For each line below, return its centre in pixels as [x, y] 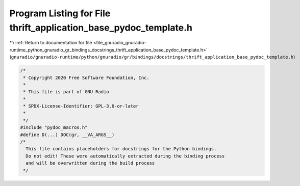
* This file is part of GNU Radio [66, 92]
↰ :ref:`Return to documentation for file [51, 43]
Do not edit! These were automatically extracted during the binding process [125, 156]
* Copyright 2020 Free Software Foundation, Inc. [86, 77]
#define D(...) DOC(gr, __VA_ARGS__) [67, 135]
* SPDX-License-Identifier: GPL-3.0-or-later [81, 106]
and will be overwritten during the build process [90, 163]
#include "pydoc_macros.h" [54, 128]
